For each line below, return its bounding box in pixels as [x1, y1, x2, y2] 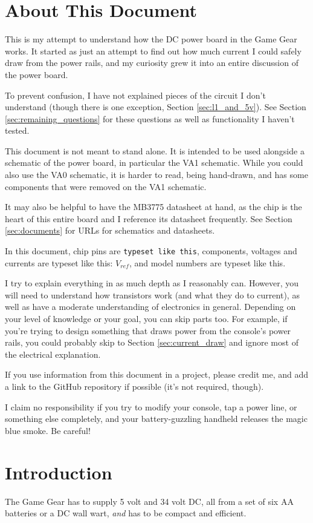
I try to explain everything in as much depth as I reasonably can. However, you [5, 277, 299, 289]
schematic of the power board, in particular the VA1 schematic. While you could [5, 156, 303, 169]
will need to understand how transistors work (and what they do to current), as [5, 288, 300, 301]
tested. [5, 124, 30, 137]
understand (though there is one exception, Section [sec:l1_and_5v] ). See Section [5, 100, 306, 113]
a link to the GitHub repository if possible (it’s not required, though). [5, 380, 264, 393]
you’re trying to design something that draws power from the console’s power [5, 324, 291, 337]
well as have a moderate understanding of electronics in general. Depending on [5, 300, 296, 313]
